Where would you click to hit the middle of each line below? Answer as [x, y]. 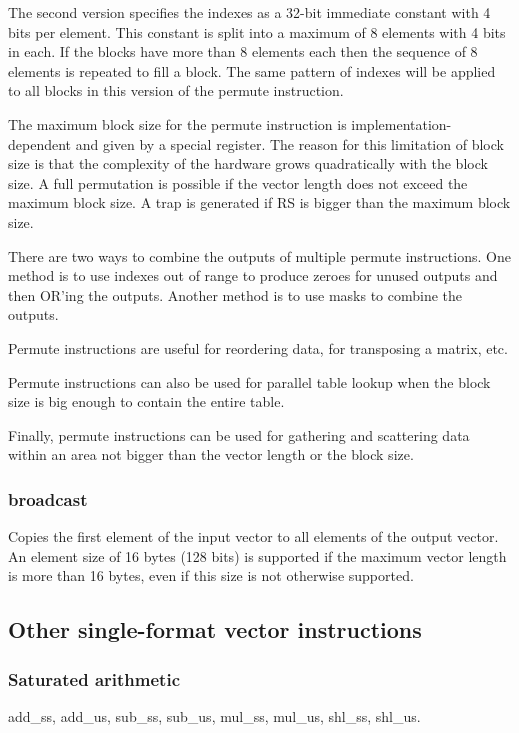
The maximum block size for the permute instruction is [177, 123]
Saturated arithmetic [94, 678]
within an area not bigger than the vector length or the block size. [211, 454]
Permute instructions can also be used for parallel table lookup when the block [249, 381]
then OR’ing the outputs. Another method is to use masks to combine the [235, 294]
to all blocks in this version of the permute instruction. [176, 90]
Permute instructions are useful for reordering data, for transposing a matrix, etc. [258, 347]
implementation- [401, 123]
